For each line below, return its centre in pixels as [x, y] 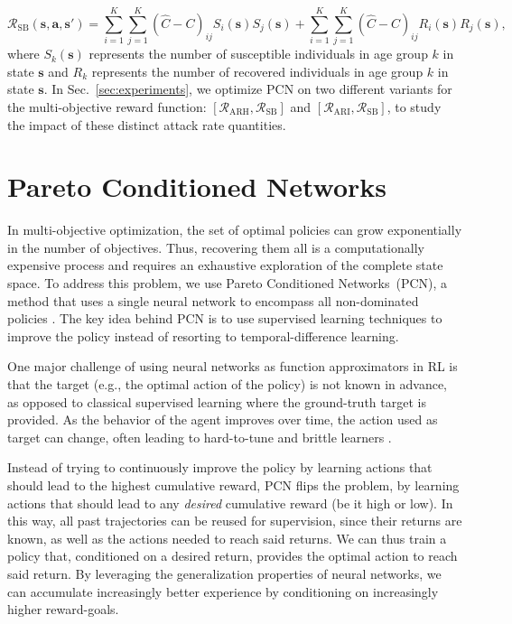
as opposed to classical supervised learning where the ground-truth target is [217, 401]
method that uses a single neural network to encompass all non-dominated [213, 300]
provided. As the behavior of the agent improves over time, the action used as [223, 419]
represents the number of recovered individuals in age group [257, 71]
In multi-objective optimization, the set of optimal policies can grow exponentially [235, 230]
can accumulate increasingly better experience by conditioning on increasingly [223, 591]
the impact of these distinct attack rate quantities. [147, 124]
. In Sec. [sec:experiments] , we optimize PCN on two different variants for [248, 89]
